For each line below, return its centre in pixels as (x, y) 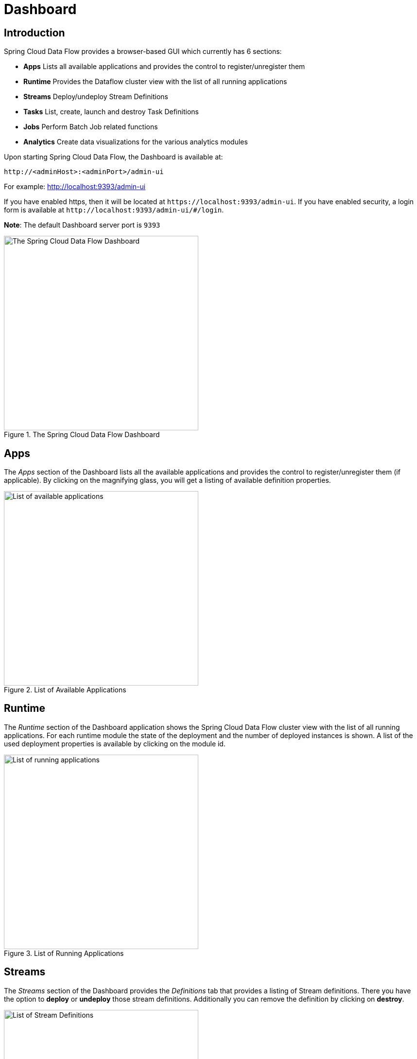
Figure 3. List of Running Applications (64, 953)
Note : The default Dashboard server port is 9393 (82, 225)
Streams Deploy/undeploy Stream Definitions (96, 97)
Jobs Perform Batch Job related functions (91, 127)
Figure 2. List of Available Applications (65, 690)
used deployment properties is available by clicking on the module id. (115, 743)
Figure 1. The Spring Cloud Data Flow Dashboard (82, 435)
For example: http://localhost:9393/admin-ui (75, 187)
